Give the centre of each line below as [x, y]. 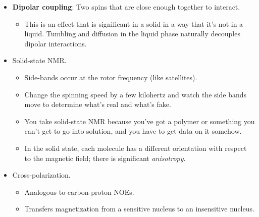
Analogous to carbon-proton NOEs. [79, 192]
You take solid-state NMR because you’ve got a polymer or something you [140, 121]
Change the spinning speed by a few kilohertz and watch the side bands [135, 94]
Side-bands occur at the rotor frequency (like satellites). [111, 77]
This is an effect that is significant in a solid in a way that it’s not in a [134, 23]
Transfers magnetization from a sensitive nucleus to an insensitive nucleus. [139, 209]
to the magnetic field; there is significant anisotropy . [105, 158]
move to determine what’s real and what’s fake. [98, 104]
